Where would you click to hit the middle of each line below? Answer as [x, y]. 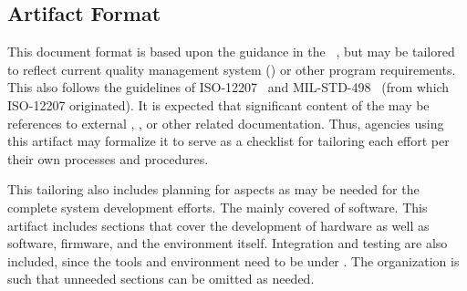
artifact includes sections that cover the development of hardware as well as [218, 225]
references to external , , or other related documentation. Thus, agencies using [226, 123]
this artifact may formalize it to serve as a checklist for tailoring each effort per [228, 141]
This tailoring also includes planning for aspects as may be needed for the [213, 189]
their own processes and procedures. [108, 158]
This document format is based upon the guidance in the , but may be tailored [231, 52]
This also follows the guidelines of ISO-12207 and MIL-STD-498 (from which [228, 87]
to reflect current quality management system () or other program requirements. [232, 69]
